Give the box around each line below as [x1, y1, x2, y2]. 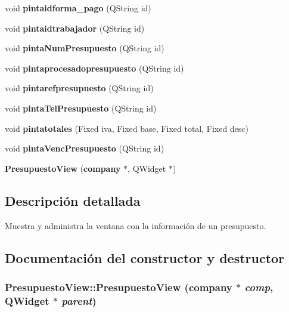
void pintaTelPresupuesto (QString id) [5, 101, 157, 114]
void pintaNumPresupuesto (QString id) [5, 42, 164, 54]
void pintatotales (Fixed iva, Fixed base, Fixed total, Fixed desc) [5, 122, 249, 134]
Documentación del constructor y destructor [5, 248, 285, 267]
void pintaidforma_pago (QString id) [5, 2, 151, 14]
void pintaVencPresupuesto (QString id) [5, 142, 164, 155]
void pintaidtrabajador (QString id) [5, 21, 145, 34]
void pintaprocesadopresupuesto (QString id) [5, 61, 184, 74]
